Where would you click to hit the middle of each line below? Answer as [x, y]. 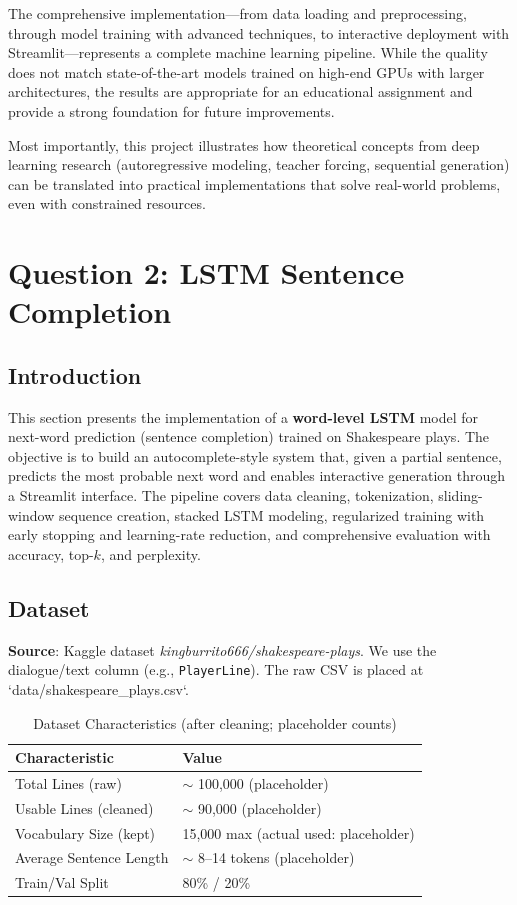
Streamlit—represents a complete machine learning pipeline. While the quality [248, 52]
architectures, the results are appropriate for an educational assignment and [240, 91]
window [31, 514]
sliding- [460, 495]
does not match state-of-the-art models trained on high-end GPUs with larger [246, 71]
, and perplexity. [150, 553]
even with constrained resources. [107, 203]
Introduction [75, 374]
